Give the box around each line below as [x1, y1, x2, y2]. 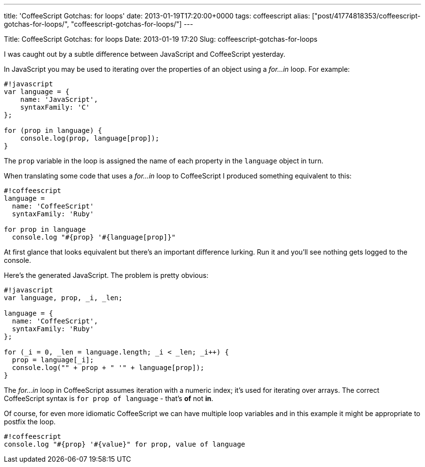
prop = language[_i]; [12, 356, 94, 364]
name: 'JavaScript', [20, 96, 98, 103]
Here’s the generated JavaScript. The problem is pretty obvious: [4, 271, 209, 279]
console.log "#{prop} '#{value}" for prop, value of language [4, 440, 245, 448]
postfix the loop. [4, 418, 56, 426]
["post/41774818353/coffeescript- [311, 12, 421, 20]
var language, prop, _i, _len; [4, 294, 123, 302]
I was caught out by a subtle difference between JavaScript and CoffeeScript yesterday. [4, 50, 286, 58]
